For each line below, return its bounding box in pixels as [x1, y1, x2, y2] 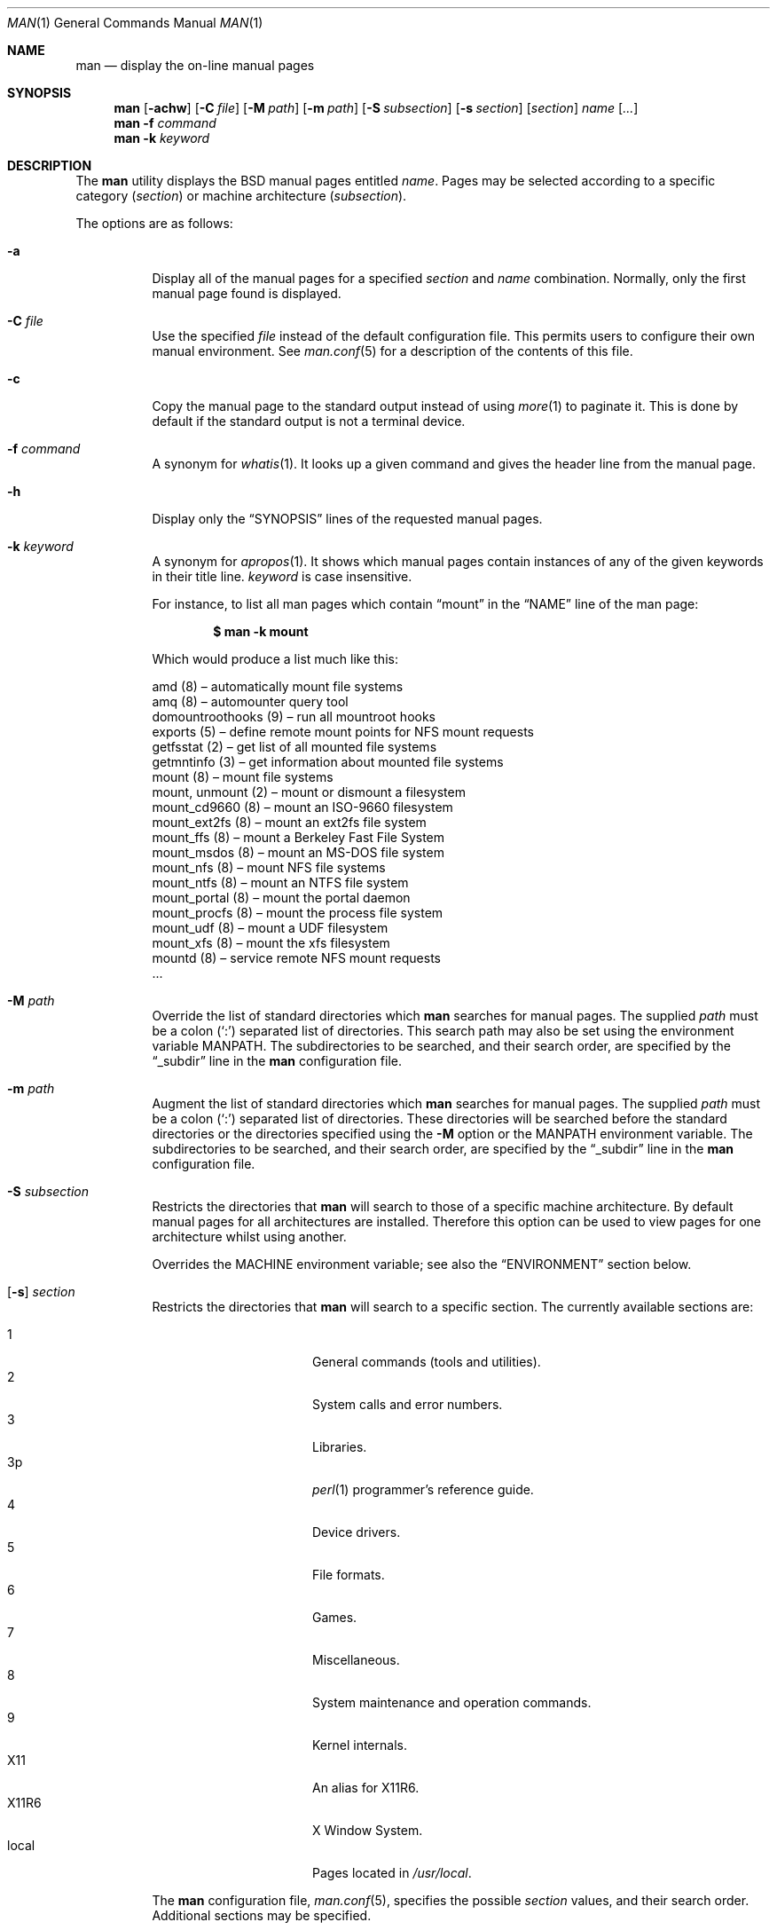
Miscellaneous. [312, 1652, 400, 1667]
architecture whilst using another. [152, 1229, 347, 1244]
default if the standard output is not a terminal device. [152, 414, 466, 429]
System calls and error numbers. [312, 1397, 503, 1412]
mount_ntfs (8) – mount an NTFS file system [152, 875, 409, 890]
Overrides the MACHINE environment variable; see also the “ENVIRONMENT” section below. [152, 1256, 692, 1272]
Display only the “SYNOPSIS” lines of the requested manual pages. [152, 511, 543, 526]
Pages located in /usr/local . [312, 1865, 472, 1880]
